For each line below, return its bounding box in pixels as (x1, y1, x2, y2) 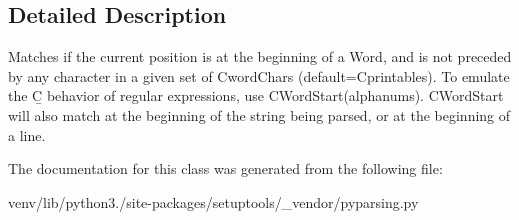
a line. (8, 124, 46, 145)
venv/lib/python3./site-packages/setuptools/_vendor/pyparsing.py (8, 191, 419, 212)
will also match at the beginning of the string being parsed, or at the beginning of (8, 104, 511, 125)
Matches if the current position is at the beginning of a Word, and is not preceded (8, 46, 512, 67)
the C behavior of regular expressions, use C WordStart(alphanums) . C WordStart (8, 85, 504, 106)
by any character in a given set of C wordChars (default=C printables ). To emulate (8, 65, 510, 86)
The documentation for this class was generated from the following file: (8, 158, 443, 179)
